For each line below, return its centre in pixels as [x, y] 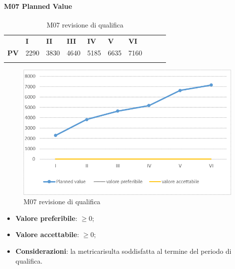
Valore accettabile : [47, 234]
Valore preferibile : [46, 218]
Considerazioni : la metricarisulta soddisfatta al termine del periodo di [123, 251]
